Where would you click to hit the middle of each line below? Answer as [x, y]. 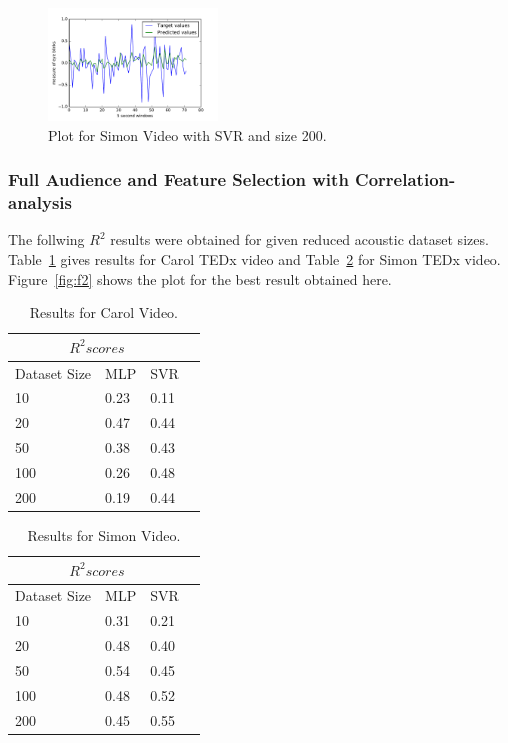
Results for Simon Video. [104, 534]
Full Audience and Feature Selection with [178, 179]
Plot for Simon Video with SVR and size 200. [187, 134]
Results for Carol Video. [104, 312]
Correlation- [405, 179]
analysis [40, 202]
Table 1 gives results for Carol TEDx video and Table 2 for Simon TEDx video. [254, 258]
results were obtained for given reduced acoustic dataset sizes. [299, 239]
